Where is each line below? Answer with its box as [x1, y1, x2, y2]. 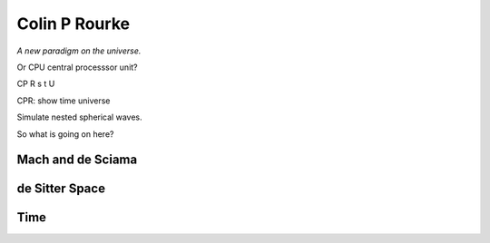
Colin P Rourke [16, 14, 131, 34]
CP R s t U [16, 78, 55, 90]
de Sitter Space [16, 181, 106, 197]
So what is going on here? [16, 128, 114, 140]
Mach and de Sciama [16, 152, 138, 168]
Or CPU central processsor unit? [16, 62, 138, 73]
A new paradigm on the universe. [16, 45, 142, 56]
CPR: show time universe [16, 95, 111, 106]
